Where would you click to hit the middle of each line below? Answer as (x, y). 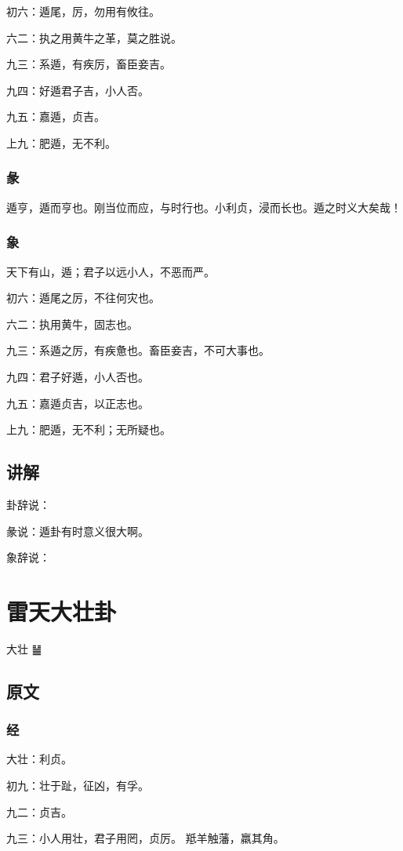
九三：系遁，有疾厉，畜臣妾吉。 (89, 64)
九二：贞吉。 (39, 811)
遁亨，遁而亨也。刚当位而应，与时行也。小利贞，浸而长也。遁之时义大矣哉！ (204, 207)
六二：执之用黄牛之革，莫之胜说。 (94, 37)
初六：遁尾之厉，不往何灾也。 (83, 298)
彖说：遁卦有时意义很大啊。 (78, 531)
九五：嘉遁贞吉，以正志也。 (78, 403)
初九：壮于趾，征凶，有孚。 (78, 786)
